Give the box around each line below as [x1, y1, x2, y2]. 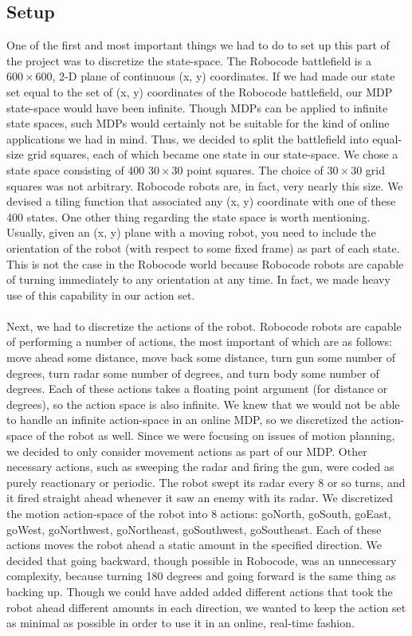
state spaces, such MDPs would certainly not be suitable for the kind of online [6, 115, 390, 132]
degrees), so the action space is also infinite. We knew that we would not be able [6, 395, 400, 412]
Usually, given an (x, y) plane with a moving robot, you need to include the [6, 224, 376, 241]
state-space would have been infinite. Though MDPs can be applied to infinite [6, 99, 388, 116]
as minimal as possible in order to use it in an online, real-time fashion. [6, 614, 355, 631]
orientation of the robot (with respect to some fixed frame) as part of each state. [6, 239, 400, 256]
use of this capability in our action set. [6, 286, 195, 303]
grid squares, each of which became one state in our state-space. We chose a [27, 146, 398, 163]
